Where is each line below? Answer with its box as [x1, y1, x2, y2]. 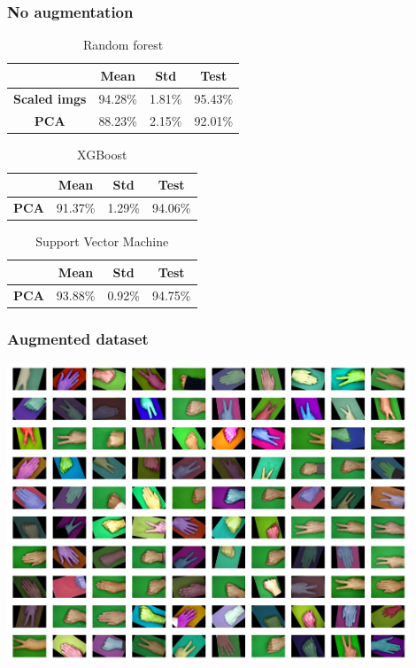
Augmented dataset [7, 327, 149, 349]
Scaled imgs [13, 89, 87, 107]
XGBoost [77, 144, 127, 163]
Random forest [82, 35, 164, 54]
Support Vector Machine [35, 232, 169, 251]
